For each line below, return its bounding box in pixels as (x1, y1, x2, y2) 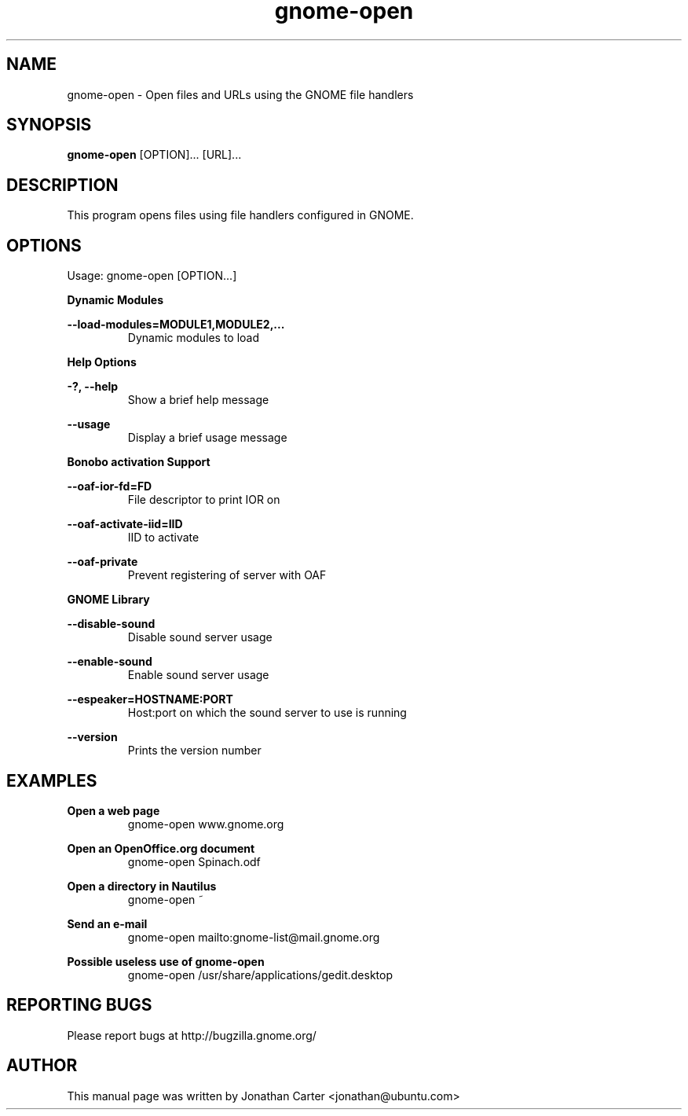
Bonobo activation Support (67, 455, 210, 469)
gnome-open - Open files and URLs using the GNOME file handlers (67, 87, 414, 101)
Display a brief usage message (127, 431, 287, 445)
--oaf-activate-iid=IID (67, 517, 183, 531)
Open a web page (67, 803, 160, 817)
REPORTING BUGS (6, 995, 152, 1015)
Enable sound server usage (127, 668, 269, 682)
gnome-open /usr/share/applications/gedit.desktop (127, 967, 393, 982)
